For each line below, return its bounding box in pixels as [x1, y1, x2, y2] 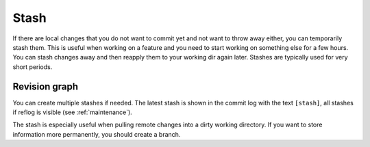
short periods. [12, 62, 53, 71]
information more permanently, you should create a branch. [12, 130, 181, 138]
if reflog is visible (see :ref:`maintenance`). [12, 108, 133, 116]
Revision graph [12, 81, 79, 92]
